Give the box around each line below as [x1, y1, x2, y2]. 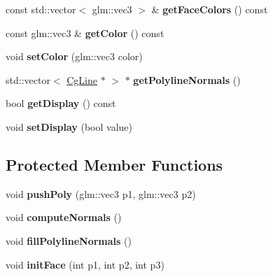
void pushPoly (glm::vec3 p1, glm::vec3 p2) [6, 186, 196, 201]
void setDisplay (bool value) [6, 119, 132, 134]
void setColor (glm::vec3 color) [6, 49, 143, 64]
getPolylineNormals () [133, 72, 241, 87]
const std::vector [6, 2, 76, 16]
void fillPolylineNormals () [6, 233, 132, 248]
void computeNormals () [6, 210, 122, 225]
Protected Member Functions [6, 153, 223, 175]
